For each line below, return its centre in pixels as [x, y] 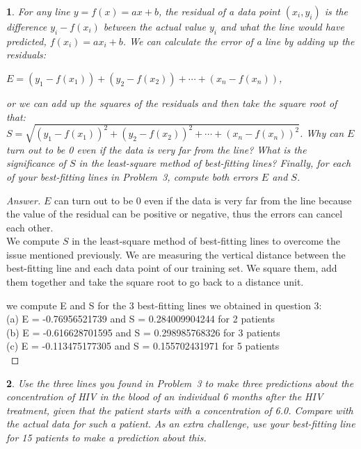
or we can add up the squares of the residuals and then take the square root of [172, 103]
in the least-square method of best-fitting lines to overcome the [206, 241]
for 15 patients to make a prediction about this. [106, 437]
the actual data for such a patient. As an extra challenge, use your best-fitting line [181, 424]
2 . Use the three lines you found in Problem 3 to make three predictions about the [180, 383]
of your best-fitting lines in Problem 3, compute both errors [132, 176]
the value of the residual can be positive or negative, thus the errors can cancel [175, 214]
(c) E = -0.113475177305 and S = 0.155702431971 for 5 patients [143, 346]
